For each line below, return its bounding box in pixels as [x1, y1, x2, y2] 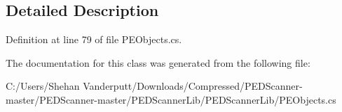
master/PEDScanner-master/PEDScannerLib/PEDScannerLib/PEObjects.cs [6, 92, 336, 106]
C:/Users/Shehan [6, 79, 80, 93]
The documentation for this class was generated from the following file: [6, 55, 310, 70]
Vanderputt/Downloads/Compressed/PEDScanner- [83, 79, 303, 93]
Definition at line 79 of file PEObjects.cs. [6, 32, 182, 47]
